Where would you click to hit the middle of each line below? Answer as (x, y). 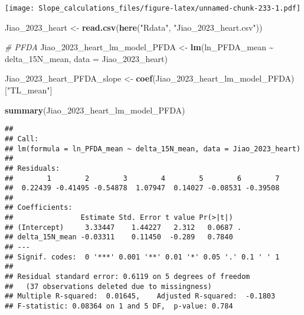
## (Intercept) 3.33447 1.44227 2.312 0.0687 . (123, 227)
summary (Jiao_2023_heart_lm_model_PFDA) (95, 110)
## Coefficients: (39, 208)
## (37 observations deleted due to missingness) (108, 286)
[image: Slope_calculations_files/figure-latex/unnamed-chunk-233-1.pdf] (153, 8)
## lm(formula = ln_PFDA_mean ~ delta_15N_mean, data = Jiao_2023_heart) (153, 149)
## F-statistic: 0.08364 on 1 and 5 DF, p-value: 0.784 (119, 306)
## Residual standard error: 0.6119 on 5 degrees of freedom (128, 277)
